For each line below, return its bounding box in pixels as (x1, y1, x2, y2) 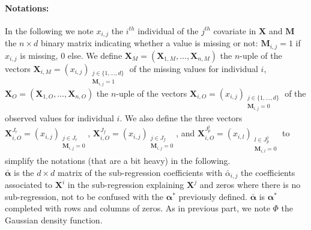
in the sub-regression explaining (67, 178, 184, 191)
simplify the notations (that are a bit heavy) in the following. (5, 154, 231, 167)
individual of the (137, 24, 199, 37)
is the (14, 166, 34, 178)
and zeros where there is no (199, 178, 301, 191)
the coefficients (241, 166, 295, 178)
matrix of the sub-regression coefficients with (58, 166, 223, 178)
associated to (5, 178, 53, 191)
